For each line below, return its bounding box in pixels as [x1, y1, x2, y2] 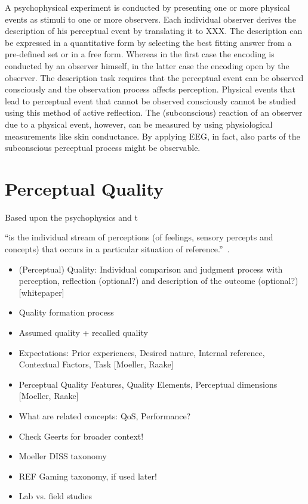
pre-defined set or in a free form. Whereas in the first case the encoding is [5, 48, 275, 60]
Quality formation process [19, 306, 114, 319]
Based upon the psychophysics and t [5, 211, 138, 223]
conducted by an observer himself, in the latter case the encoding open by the [5, 59, 289, 72]
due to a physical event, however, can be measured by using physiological [5, 118, 273, 130]
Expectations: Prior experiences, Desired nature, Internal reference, [19, 346, 265, 358]
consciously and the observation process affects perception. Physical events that [5, 83, 296, 95]
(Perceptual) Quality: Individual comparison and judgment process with [19, 262, 283, 275]
